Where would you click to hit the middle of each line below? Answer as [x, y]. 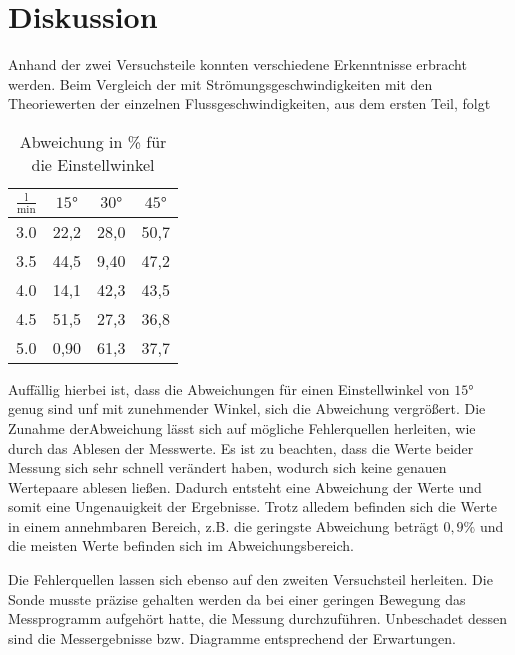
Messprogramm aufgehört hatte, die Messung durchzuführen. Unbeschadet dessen [257, 618]
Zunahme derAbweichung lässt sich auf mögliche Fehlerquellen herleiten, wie [242, 427]
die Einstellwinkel [93, 164]
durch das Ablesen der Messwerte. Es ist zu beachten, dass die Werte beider [241, 447]
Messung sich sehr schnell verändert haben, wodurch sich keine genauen [227, 467]
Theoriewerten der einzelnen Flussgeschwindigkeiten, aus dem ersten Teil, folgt [249, 103]
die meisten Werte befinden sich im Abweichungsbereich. [181, 545]
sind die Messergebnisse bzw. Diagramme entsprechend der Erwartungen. [232, 637]
